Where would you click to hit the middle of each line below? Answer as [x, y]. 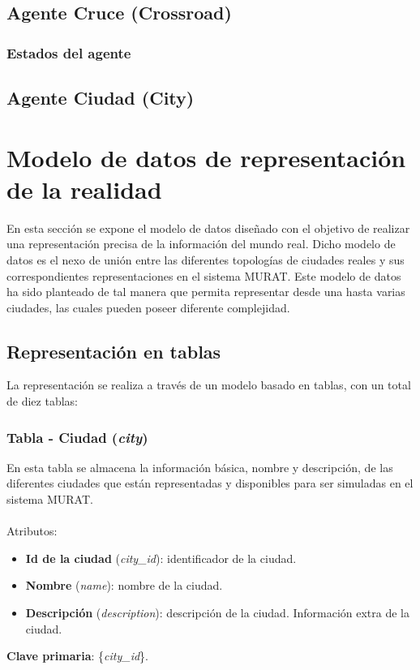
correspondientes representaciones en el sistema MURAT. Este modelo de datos [204, 275]
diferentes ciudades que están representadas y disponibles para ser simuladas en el [210, 483]
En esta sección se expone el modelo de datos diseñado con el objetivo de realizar [208, 228]
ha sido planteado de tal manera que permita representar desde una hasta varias [206, 292]
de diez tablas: [42, 401]
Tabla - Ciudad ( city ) [77, 437]
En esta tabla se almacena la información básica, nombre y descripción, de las [200, 467]
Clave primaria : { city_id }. [77, 656]
